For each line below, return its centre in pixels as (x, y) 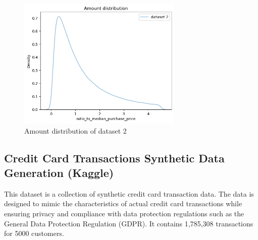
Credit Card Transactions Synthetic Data (114, 158)
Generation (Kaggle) (59, 173)
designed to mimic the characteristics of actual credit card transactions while (123, 203)
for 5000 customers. (34, 233)
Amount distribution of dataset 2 (75, 130)
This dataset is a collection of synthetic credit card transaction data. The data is (129, 193)
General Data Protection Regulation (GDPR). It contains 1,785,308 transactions (129, 223)
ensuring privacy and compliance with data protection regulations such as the (124, 214)
